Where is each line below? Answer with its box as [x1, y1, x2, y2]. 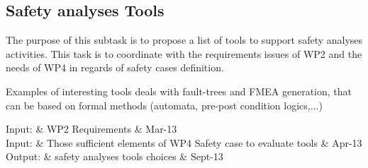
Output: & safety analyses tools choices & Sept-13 [6, 149, 223, 164]
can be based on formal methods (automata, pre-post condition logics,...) [6, 97, 323, 112]
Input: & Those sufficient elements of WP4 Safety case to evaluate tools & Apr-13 [6, 135, 362, 150]
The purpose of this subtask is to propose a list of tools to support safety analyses [6, 32, 363, 47]
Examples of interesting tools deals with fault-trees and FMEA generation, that [6, 83, 352, 98]
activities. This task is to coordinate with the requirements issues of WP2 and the [6, 46, 362, 61]
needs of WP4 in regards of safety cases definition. [6, 60, 224, 75]
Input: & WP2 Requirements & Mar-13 [6, 121, 177, 136]
